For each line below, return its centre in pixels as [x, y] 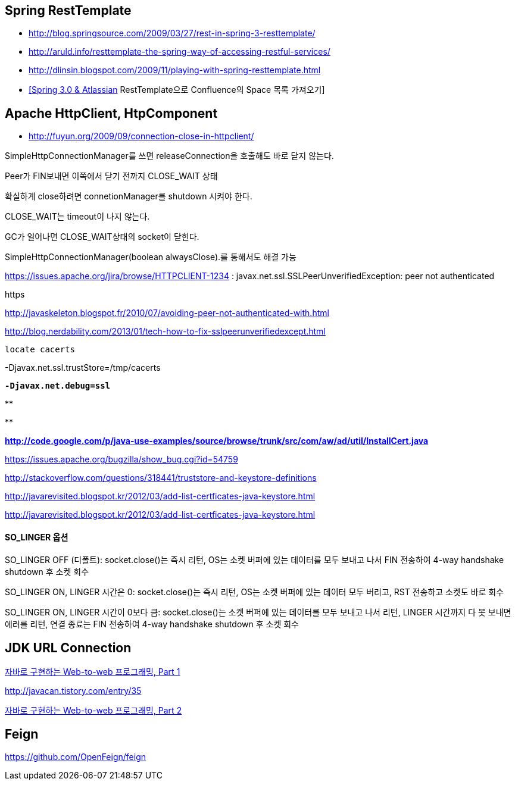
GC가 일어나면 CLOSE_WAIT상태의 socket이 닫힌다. [102, 237]
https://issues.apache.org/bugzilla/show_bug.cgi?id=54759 [121, 459]
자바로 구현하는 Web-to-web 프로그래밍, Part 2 [93, 711]
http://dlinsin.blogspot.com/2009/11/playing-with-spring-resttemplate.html [175, 70]
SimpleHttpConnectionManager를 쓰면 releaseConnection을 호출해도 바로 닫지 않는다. [169, 156]
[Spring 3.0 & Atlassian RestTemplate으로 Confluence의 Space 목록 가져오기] [177, 90]
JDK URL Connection [68, 648]
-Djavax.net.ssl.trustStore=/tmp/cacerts [83, 368]
